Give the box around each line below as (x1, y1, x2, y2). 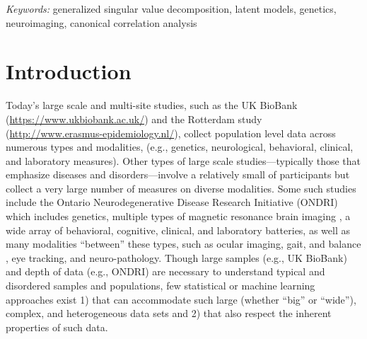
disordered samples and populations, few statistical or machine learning (6, 278, 315, 293)
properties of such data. (6, 319, 108, 334)
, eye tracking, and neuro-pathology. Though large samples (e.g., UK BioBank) (6, 250, 347, 265)
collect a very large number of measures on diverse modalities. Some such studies (6, 180, 356, 195)
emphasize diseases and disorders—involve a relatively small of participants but (6, 167, 350, 182)
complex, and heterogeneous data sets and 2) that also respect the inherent (6, 306, 332, 321)
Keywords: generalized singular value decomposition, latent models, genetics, (6, 1, 337, 16)
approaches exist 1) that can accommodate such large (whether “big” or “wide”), (6, 292, 356, 306)
